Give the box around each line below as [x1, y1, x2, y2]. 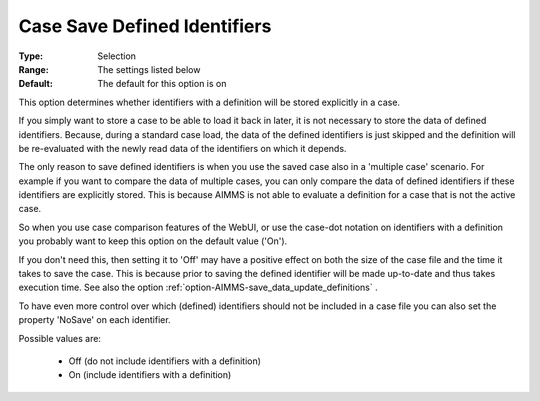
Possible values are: [18, 332, 102, 344]
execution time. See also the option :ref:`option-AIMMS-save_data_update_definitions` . [18, 281, 379, 294]
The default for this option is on [97, 78, 227, 90]
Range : [18, 63, 49, 75]
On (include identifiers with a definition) [68, 369, 232, 381]
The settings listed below [97, 63, 201, 75]
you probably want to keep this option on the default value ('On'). [18, 235, 288, 247]
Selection [97, 50, 137, 62]
